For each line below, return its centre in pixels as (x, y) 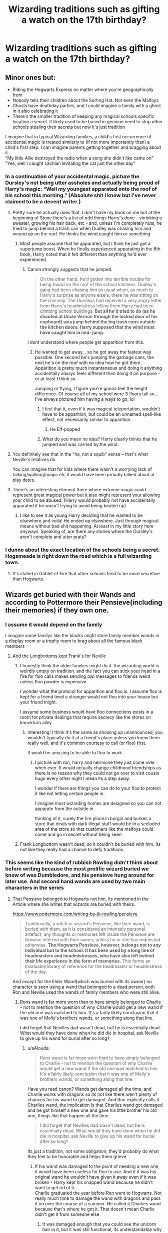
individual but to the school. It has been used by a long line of (90, 950)
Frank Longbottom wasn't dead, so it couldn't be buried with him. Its (90, 844)
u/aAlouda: (38, 1048)
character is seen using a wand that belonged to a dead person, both (83, 987)
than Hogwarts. (28, 579)
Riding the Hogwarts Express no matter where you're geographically (83, 90)
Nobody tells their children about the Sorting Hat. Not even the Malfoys (85, 100)
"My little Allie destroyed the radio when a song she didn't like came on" (79, 158)
